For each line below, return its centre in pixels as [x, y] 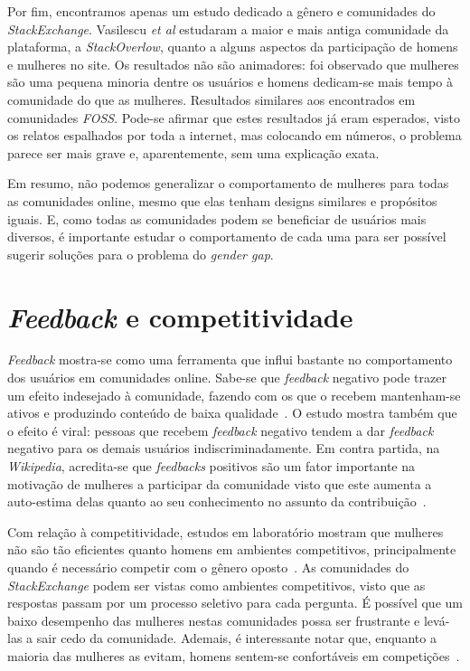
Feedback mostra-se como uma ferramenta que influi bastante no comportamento [230, 359]
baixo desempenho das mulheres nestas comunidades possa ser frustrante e [214, 620]
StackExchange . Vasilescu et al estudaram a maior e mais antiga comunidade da [228, 28]
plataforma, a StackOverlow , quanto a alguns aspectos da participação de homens [233, 47]
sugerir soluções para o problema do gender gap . [141, 254]
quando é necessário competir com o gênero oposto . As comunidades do [208, 567]
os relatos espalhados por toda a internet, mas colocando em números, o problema [235, 135]
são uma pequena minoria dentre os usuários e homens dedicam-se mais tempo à [230, 82]
